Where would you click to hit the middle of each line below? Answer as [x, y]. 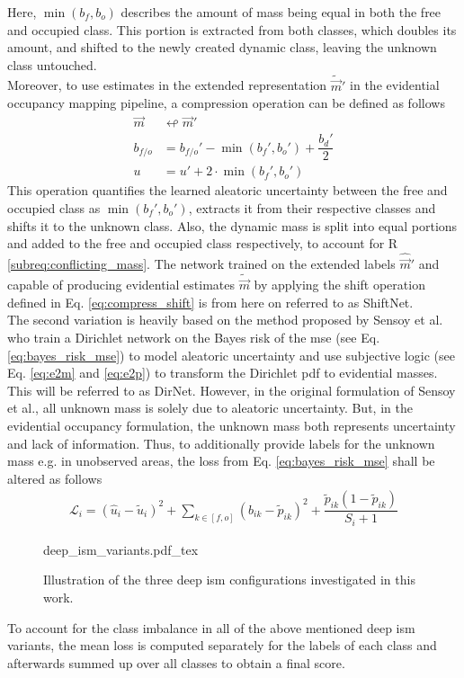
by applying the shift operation [339, 285]
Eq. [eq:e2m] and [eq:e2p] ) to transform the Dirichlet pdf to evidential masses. [223, 373]
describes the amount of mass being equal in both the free [281, 12]
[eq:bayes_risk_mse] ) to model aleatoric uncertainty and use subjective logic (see [231, 355]
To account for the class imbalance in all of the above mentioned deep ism [211, 627]
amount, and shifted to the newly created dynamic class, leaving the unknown [222, 47]
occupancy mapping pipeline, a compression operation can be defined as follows [226, 103]
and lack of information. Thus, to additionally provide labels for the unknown [221, 443]
